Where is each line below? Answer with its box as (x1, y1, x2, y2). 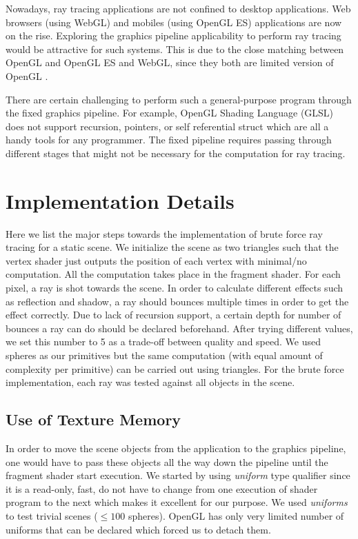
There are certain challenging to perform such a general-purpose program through (6, 92, 352, 106)
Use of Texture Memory (6, 409, 181, 430)
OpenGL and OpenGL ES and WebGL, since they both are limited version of (6, 55, 334, 70)
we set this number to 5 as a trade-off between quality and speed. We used (6, 334, 321, 349)
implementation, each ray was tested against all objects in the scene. (6, 375, 295, 389)
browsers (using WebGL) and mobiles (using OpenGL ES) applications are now (6, 14, 342, 29)
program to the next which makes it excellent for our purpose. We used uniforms (6, 495, 348, 509)
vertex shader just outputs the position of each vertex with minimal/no (6, 253, 307, 267)
